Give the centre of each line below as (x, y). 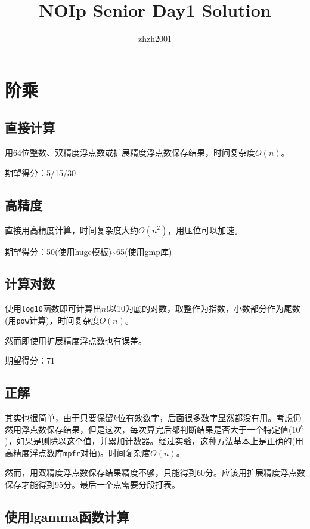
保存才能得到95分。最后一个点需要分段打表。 (92, 485)
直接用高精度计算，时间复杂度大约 (72, 230)
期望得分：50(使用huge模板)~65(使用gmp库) (89, 251)
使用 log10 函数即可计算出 (53, 308)
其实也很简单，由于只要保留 (59, 417)
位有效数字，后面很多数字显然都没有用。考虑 (205, 417)
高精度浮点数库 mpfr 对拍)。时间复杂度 (78, 452)
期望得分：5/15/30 (40, 172)
